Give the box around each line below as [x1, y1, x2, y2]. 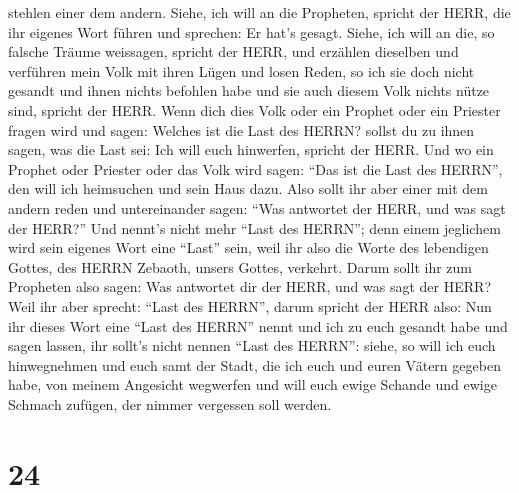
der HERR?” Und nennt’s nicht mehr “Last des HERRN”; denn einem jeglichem [8, 217, 501, 238]
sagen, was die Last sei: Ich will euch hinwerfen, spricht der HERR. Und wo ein [8, 139, 494, 160]
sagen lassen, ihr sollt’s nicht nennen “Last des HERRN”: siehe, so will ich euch [8, 335, 496, 356]
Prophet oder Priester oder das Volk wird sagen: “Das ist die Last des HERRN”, [8, 158, 503, 179]
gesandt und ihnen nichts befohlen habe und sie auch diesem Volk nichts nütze [8, 80, 490, 101]
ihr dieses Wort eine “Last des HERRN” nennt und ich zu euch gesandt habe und [8, 315, 508, 336]
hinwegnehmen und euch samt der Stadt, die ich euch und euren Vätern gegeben [8, 354, 501, 375]
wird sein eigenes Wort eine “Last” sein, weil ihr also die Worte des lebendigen [8, 237, 489, 258]
